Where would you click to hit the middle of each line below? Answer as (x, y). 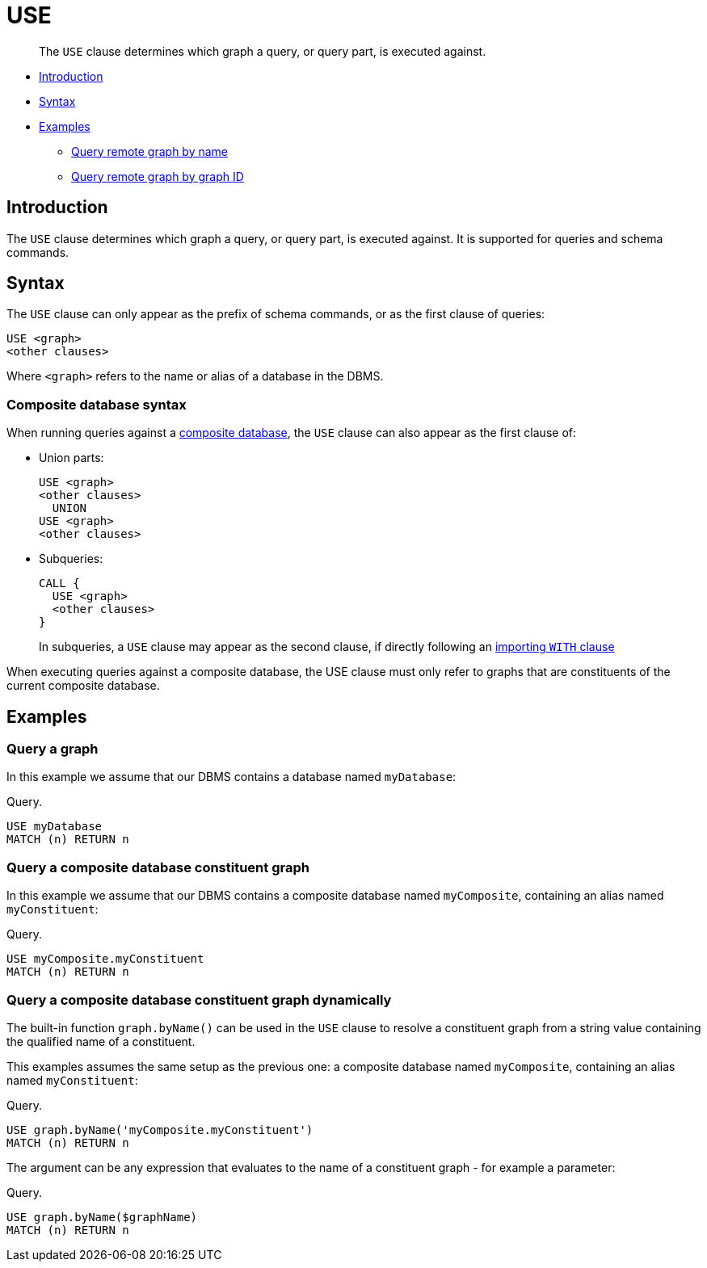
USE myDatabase (55, 827)
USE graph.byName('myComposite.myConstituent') (160, 1129)
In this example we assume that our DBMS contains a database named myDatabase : (231, 777)
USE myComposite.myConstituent (105, 959)
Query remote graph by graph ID (158, 176)
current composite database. (83, 686)
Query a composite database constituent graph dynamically (199, 999)
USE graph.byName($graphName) (102, 1217)
